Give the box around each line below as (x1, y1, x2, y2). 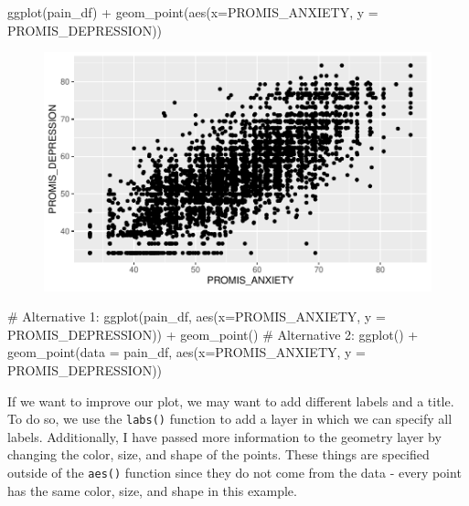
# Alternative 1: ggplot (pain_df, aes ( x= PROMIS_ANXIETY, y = (7, 307, 386, 326)
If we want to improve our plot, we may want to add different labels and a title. (7, 391, 454, 410)
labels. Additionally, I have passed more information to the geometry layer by (7, 427, 442, 446)
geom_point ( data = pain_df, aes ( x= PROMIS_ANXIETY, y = (7, 343, 366, 362)
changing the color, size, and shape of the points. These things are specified (7, 445, 430, 464)
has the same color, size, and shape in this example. (7, 480, 297, 500)
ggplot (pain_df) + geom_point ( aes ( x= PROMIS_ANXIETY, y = (7, 3, 378, 21)
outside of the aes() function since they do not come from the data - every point (7, 463, 462, 482)
